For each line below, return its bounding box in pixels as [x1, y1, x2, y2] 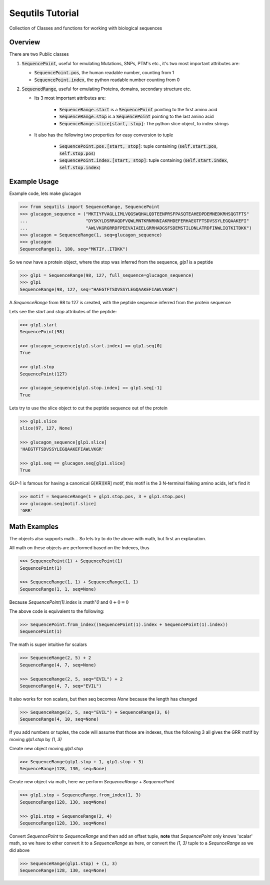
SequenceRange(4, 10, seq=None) [19, 717, 99, 722]
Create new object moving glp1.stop [9, 746, 83, 752]
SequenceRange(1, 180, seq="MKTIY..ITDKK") [19, 246, 128, 252]
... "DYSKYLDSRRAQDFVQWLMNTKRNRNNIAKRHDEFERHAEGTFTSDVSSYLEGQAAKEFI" [19, 218, 249, 224]
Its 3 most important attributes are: [34, 95, 106, 101]
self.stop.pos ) [59, 150, 95, 156]
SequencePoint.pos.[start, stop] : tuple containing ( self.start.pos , [59, 143, 218, 149]
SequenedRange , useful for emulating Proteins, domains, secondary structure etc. [21, 86, 191, 92]
